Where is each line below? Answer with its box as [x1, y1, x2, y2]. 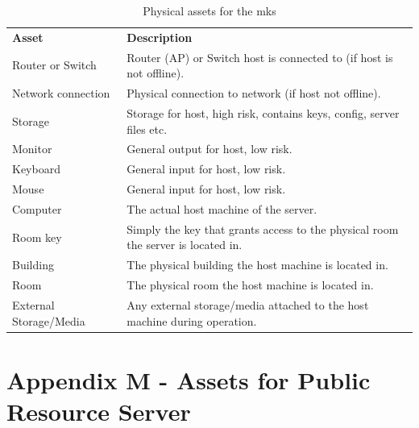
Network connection [12, 85, 110, 102]
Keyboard [12, 160, 60, 177]
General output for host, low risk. [127, 140, 292, 157]
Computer [12, 200, 62, 217]
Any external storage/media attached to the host [127, 296, 369, 313]
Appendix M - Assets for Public [6, 363, 371, 396]
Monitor [12, 140, 52, 157]
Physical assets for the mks [143, 2, 276, 19]
